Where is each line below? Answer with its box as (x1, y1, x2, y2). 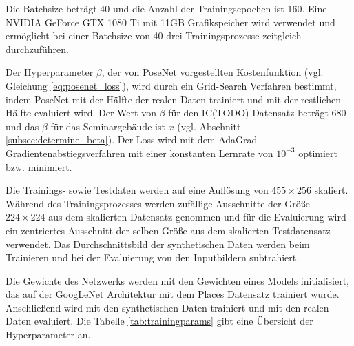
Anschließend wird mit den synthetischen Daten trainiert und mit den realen (6, 300, 329, 314)
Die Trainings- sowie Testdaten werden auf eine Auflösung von (6, 183, 269, 197)
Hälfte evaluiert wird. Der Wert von (6, 105, 156, 120)
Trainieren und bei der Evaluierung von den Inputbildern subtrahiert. (6, 250, 300, 265)
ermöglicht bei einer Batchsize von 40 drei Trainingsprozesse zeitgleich (6, 28, 302, 43)
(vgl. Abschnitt (177, 119, 241, 133)
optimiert (298, 145, 337, 160)
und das (6, 119, 39, 133)
